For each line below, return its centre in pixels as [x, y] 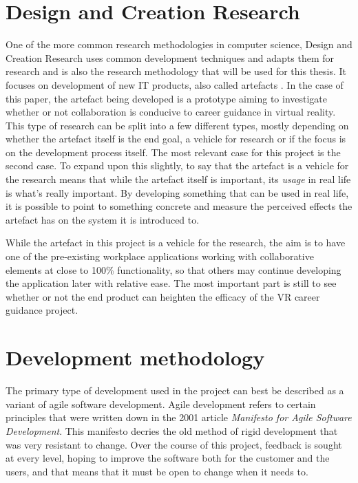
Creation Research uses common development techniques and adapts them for [170, 57]
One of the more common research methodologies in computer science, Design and [179, 44]
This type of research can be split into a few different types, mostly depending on [177, 125]
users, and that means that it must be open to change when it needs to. [157, 471]
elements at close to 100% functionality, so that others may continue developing [173, 269]
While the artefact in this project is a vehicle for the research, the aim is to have [176, 243]
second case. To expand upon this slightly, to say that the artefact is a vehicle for [177, 165]
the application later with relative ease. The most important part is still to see [171, 283]
